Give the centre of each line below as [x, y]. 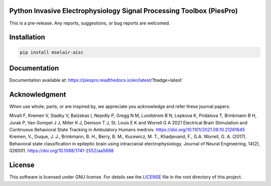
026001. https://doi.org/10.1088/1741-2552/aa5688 [61, 151]
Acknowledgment [38, 95]
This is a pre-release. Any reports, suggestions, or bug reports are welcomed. [90, 23]
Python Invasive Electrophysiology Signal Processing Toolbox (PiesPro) [123, 11]
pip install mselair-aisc [52, 52]
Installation [27, 37]
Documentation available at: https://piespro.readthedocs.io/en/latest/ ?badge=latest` [96, 80]
